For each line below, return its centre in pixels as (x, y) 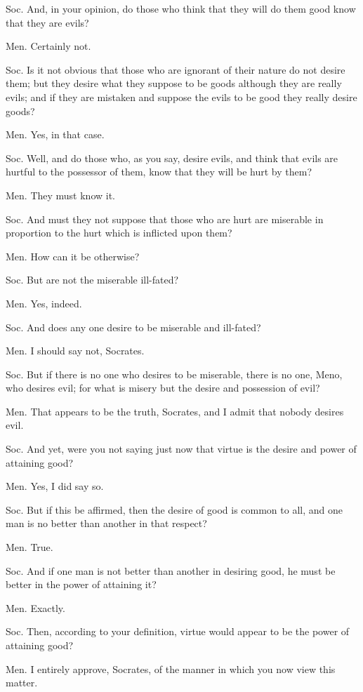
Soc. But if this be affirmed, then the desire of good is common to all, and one (174, 509)
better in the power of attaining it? (81, 584)
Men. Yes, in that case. (55, 134)
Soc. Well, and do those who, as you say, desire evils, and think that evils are (172, 158)
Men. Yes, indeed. (44, 303)
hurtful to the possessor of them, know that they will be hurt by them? (159, 172)
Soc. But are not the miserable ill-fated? (92, 280)
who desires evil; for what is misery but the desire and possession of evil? (163, 388)
